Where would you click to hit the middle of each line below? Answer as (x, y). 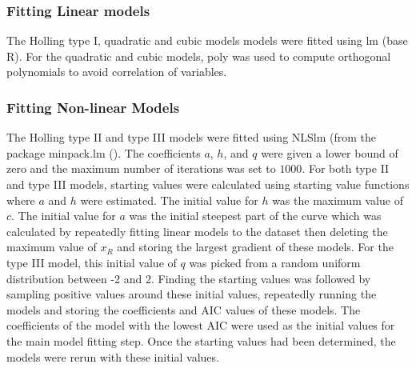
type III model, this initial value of (92, 262)
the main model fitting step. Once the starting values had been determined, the (201, 340)
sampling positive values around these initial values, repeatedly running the (192, 294)
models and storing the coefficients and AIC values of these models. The (184, 309)
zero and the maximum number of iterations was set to (141, 168)
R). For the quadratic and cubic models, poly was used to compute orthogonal (199, 56)
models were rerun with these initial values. (113, 356)
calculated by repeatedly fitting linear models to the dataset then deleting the (197, 231)
